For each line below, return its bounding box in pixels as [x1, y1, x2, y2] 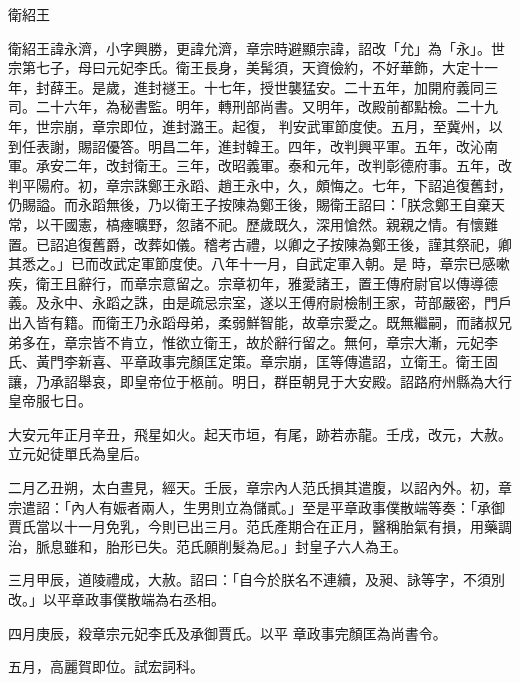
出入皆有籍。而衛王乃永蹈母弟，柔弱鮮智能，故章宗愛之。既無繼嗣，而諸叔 [8, 311, 498, 332]
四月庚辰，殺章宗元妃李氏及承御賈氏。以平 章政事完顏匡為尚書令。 [8, 622, 447, 643]
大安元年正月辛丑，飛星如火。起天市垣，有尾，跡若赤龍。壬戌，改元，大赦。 [8, 423, 512, 444]
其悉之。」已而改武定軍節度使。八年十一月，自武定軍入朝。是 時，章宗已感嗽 [8, 253, 510, 274]
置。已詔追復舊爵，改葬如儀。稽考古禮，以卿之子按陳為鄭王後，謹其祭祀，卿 [8, 233, 512, 254]
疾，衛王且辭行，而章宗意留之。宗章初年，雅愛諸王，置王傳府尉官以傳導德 [8, 272, 498, 293]
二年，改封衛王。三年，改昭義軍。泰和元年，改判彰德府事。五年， [63, 155, 498, 176]
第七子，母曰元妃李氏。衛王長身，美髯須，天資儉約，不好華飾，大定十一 [21, 57, 498, 78]
